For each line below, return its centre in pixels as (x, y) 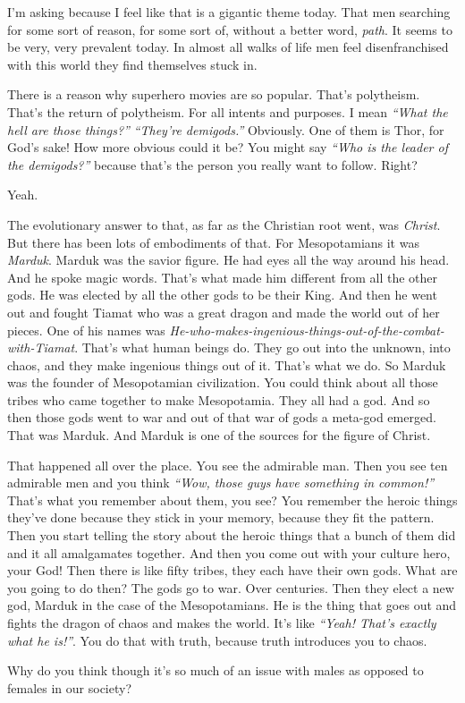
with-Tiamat (41, 347)
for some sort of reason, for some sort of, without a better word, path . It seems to (230, 29)
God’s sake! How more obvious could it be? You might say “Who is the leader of (228, 147)
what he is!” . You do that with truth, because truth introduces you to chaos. (217, 640)
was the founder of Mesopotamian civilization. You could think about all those (223, 382)
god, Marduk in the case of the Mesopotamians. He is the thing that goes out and (232, 605)
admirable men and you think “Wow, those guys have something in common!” (221, 483)
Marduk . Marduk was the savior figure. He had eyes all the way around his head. (228, 260)
